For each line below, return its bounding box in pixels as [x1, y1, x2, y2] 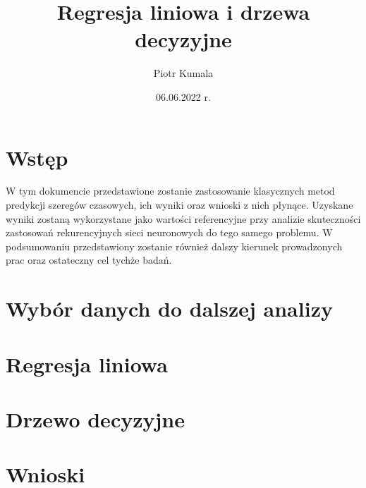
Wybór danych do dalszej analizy [6, 294, 333, 323]
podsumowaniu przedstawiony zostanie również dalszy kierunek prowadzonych [6, 238, 343, 253]
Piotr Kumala [153, 66, 214, 80]
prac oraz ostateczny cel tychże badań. [6, 252, 172, 267]
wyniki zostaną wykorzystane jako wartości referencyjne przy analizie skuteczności [6, 211, 361, 226]
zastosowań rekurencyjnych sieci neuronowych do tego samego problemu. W [6, 225, 333, 240]
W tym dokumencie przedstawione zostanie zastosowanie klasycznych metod [6, 183, 335, 198]
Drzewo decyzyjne [6, 404, 185, 433]
